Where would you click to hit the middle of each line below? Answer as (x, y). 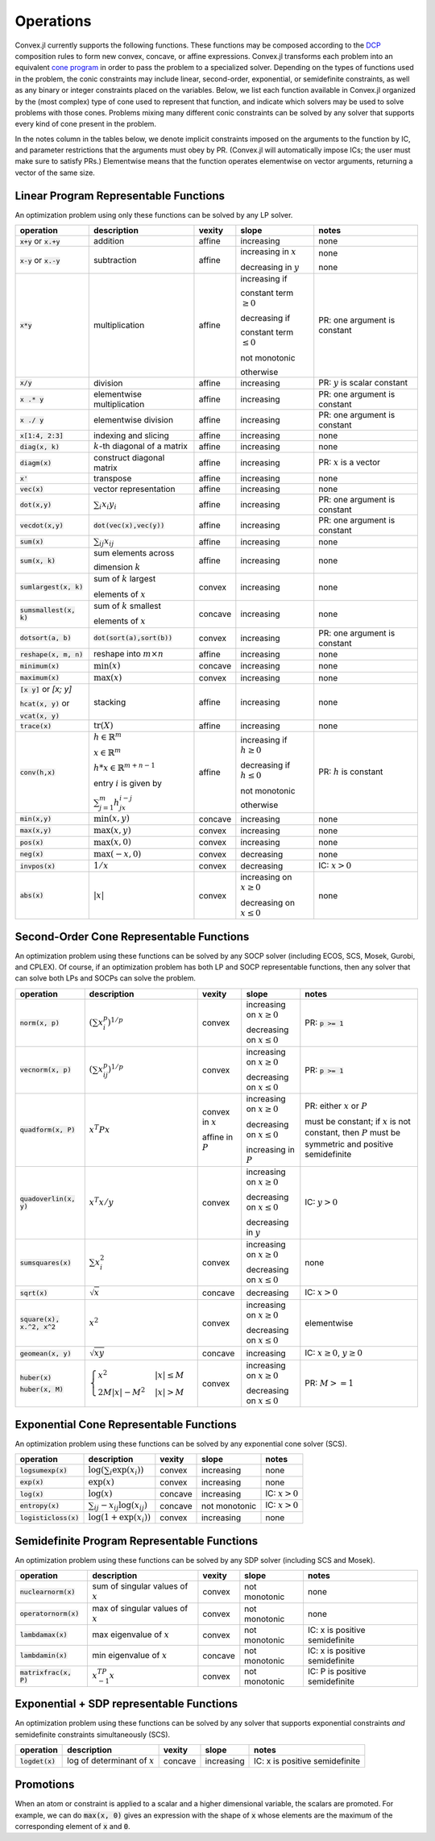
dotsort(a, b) (46, 638)
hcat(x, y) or (45, 703)
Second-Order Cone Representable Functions (132, 937)
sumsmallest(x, (48, 610)
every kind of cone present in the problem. (86, 124)
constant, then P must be (353, 1133)
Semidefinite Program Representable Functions (136, 1541)
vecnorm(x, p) (46, 1070)
